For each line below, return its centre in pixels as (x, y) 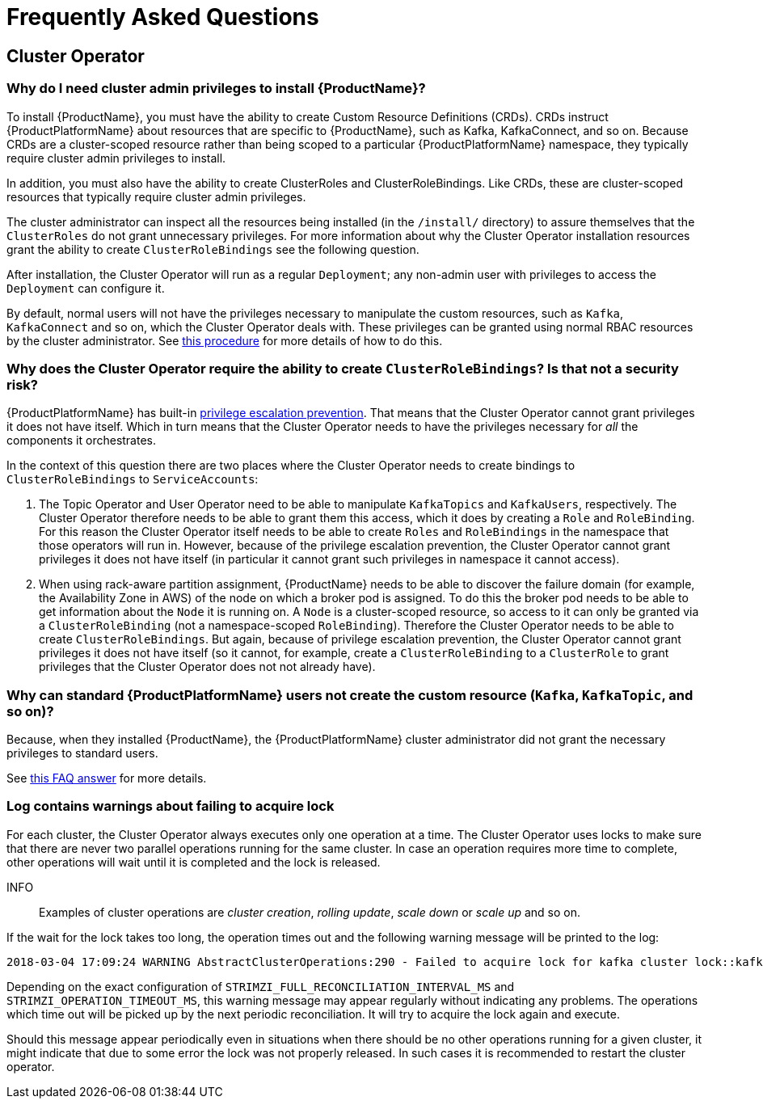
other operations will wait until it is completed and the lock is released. (194, 862)
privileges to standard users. (82, 753)
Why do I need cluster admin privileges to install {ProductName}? (216, 89)
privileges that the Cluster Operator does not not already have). (207, 667)
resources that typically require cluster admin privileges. (156, 196)
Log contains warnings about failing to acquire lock (171, 806)
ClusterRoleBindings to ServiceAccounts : (133, 479)
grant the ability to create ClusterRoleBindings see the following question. (213, 249)
